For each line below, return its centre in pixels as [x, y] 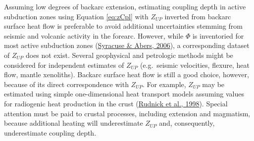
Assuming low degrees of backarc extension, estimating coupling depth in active [125, 6]
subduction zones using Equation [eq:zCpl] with [76, 16]
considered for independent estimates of [64, 65]
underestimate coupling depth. [50, 132]
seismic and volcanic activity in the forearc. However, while [94, 35]
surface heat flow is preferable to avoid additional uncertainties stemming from [123, 26]
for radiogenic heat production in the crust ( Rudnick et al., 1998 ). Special [116, 103]
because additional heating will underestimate [74, 123]
